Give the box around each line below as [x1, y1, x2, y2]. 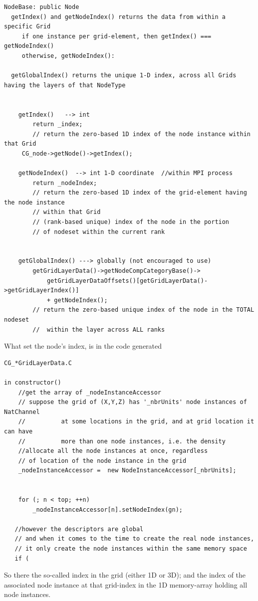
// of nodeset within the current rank [32, 228, 165, 235]
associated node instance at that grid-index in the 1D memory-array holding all [4, 579, 248, 590]
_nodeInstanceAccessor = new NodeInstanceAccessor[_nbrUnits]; [18, 467, 237, 474]
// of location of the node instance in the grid [18, 457, 187, 464]
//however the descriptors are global [14, 525, 144, 533]
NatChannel [4, 408, 40, 415]
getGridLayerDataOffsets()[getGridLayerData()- [46, 277, 208, 284]
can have [4, 427, 33, 435]
